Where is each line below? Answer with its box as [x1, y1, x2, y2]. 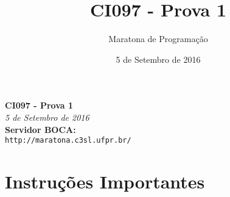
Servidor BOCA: [5, 123, 76, 135]
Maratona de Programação [108, 32, 208, 45]
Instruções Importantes [5, 168, 205, 193]
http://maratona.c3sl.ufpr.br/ [5, 136, 131, 145]
